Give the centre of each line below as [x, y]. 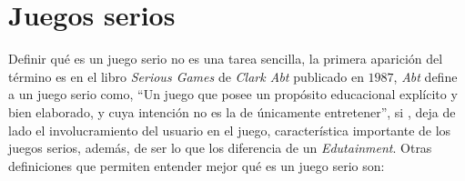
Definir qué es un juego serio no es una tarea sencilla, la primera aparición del [226, 59]
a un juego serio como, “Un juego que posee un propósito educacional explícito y [233, 94]
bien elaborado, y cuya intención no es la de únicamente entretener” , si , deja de [232, 111]
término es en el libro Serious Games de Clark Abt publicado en [186, 76]
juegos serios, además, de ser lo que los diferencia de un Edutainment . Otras [220, 148]
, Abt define [425, 76]
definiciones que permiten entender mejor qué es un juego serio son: [197, 165]
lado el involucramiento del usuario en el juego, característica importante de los [230, 130]
